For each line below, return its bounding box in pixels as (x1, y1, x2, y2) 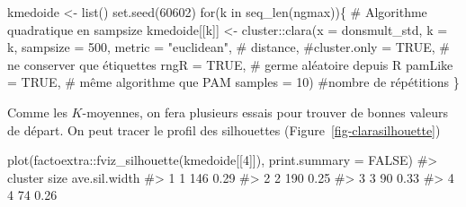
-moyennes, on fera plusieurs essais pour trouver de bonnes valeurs (82, 102, 448, 121)
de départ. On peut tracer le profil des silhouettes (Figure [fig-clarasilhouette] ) (7, 120, 441, 139)
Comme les (7, 102, 67, 121)
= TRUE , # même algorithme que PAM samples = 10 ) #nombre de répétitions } (7, 73, 460, 91)
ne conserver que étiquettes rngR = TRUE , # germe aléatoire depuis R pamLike (7, 55, 453, 73)
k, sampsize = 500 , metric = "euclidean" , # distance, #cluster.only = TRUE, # (7, 38, 450, 56)
